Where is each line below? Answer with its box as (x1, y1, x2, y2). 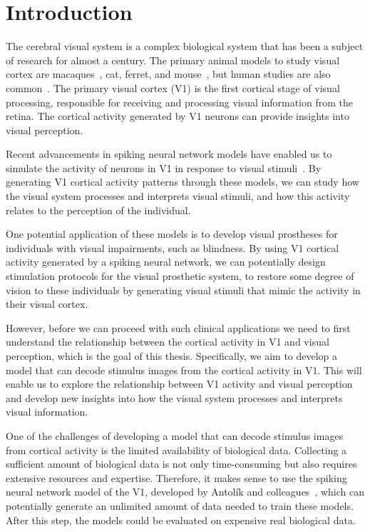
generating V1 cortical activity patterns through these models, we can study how (6, 174, 359, 189)
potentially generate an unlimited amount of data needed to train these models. (6, 498, 354, 513)
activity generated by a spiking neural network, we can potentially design (6, 254, 326, 269)
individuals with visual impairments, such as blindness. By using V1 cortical (6, 240, 339, 255)
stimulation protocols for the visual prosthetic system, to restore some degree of (6, 268, 354, 283)
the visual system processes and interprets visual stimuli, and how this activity (6, 189, 350, 204)
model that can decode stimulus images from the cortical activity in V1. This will (6, 362, 362, 377)
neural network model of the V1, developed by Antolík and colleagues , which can (6, 484, 364, 499)
